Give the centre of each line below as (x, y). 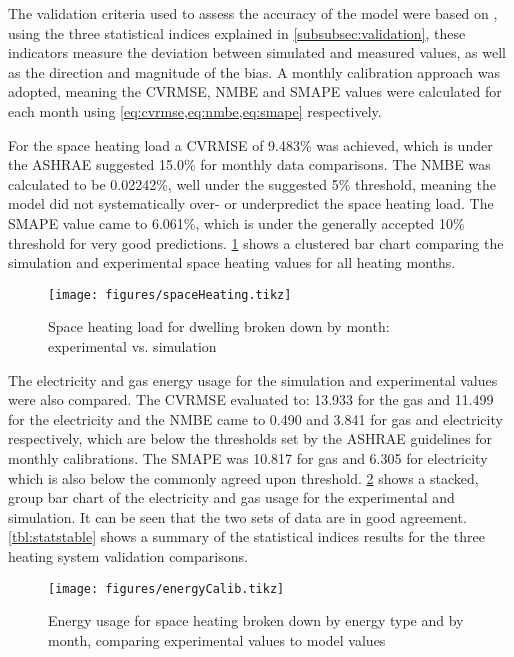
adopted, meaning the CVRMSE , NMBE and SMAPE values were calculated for (255, 91)
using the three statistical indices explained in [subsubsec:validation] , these (237, 32)
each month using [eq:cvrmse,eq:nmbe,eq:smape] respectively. (195, 110)
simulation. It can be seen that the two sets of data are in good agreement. (237, 516)
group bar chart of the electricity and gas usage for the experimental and (231, 497)
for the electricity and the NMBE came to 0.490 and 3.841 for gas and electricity (255, 418)
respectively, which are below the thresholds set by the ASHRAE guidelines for (250, 438)
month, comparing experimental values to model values (217, 639)
